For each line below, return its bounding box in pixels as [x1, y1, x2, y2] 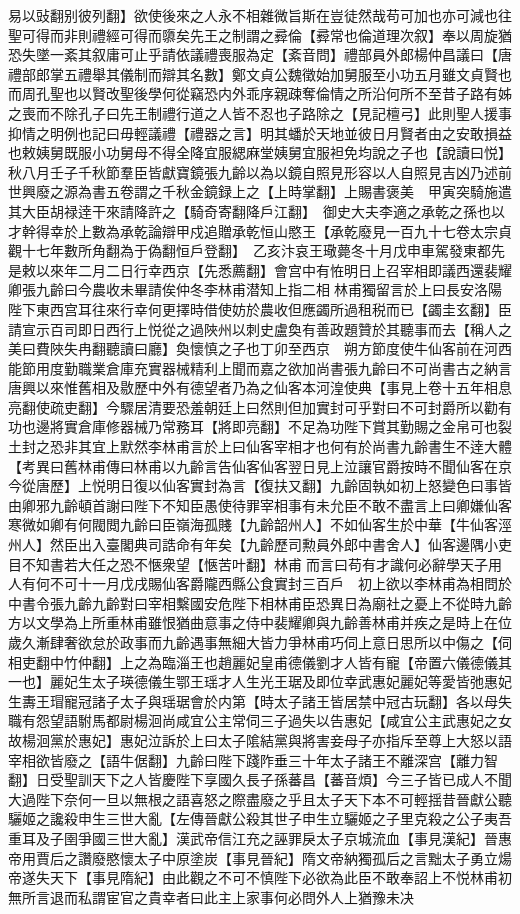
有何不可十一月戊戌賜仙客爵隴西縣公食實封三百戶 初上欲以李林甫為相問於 [21, 573, 512, 594]
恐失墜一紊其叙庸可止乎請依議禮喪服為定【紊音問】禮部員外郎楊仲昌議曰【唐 [8, 44, 512, 65]
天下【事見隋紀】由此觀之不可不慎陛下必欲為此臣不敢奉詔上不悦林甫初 [49, 867, 512, 888]
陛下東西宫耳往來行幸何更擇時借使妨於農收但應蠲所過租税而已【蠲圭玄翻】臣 [8, 298, 512, 319]
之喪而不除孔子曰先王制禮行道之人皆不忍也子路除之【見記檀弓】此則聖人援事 [8, 102, 512, 123]
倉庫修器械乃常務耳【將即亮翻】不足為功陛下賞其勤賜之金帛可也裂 [77, 416, 512, 437]
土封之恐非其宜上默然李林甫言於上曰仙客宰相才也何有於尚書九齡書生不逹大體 [8, 436, 512, 457]
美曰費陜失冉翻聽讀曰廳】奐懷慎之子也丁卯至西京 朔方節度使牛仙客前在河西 [8, 338, 512, 359]
